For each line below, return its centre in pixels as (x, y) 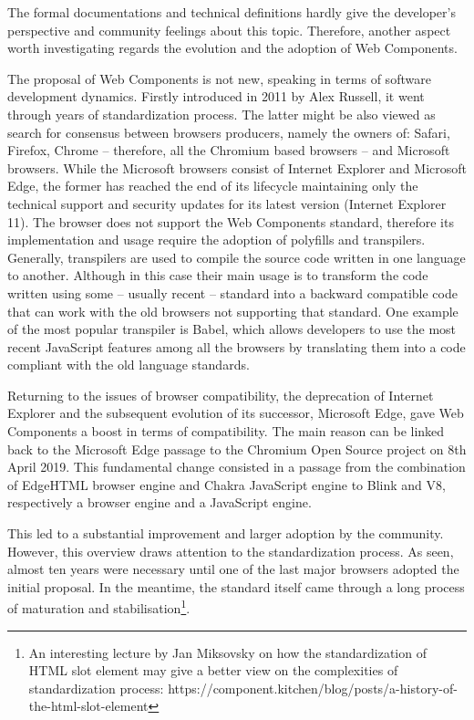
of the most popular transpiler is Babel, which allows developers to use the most (232, 329)
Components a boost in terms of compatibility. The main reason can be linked (226, 431)
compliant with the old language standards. (129, 365)
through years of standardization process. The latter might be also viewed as (222, 114)
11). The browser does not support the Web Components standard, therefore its (231, 221)
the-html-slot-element (88, 706)
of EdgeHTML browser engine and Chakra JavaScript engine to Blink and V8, (227, 484)
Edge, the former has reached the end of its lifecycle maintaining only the (213, 186)
